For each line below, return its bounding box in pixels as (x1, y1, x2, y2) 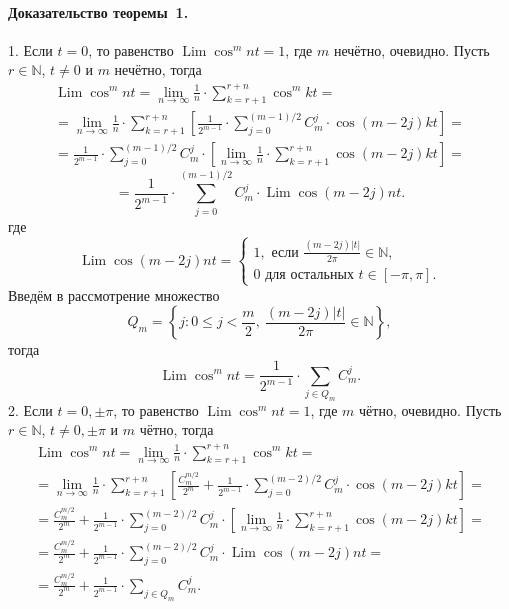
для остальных (265, 267, 354, 282)
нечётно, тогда (114, 59, 202, 80)
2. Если (8, 399, 53, 420)
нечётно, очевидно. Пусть (333, 39, 490, 60)
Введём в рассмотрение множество (8, 284, 220, 305)
